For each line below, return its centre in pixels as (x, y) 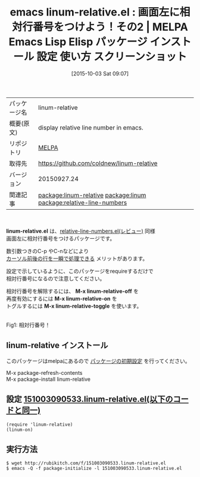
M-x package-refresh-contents (44, 372)
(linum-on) (20, 429)
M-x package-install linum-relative (49, 379)
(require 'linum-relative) (40, 424)
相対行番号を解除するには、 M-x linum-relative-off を (72, 291)
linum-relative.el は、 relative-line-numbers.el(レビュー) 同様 (81, 231)
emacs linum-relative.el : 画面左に (95, 12)
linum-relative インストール (57, 345)
